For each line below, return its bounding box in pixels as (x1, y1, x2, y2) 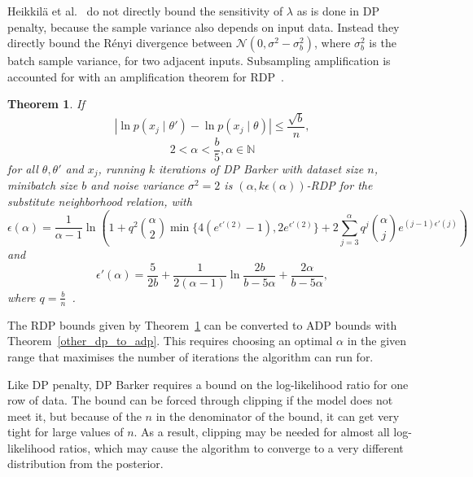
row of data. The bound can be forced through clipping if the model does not (7, 392, 393, 409)
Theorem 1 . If (7, 95, 85, 112)
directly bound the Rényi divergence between (7, 34, 232, 51)
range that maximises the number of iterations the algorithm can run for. (7, 348, 374, 365)
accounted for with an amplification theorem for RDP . (7, 68, 284, 85)
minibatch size (7, 177, 78, 194)
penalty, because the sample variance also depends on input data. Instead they (7, 18, 400, 35)
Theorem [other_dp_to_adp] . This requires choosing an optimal (7, 332, 333, 349)
